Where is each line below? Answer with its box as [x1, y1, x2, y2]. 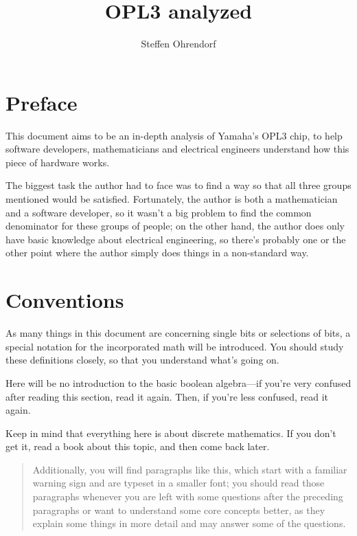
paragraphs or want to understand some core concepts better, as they [32, 502, 325, 517]
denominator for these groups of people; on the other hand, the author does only [5, 219, 345, 233]
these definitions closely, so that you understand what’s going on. [5, 353, 279, 367]
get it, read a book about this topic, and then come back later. [5, 439, 270, 454]
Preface [5, 88, 78, 116]
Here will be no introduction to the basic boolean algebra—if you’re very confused [5, 375, 352, 390]
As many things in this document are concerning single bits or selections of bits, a [5, 326, 351, 340]
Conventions [5, 286, 124, 314]
